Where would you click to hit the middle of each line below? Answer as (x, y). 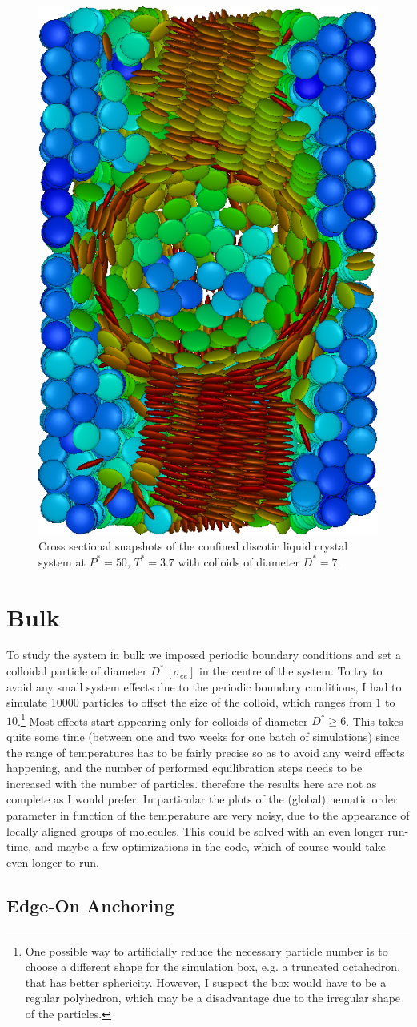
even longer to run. (53, 862)
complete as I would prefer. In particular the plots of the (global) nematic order (202, 799)
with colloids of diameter (239, 561)
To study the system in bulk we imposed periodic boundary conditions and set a (204, 655)
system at (62, 561)
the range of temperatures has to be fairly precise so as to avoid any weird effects (206, 752)
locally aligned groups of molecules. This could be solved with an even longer (195, 830)
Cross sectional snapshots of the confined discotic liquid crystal (193, 546)
